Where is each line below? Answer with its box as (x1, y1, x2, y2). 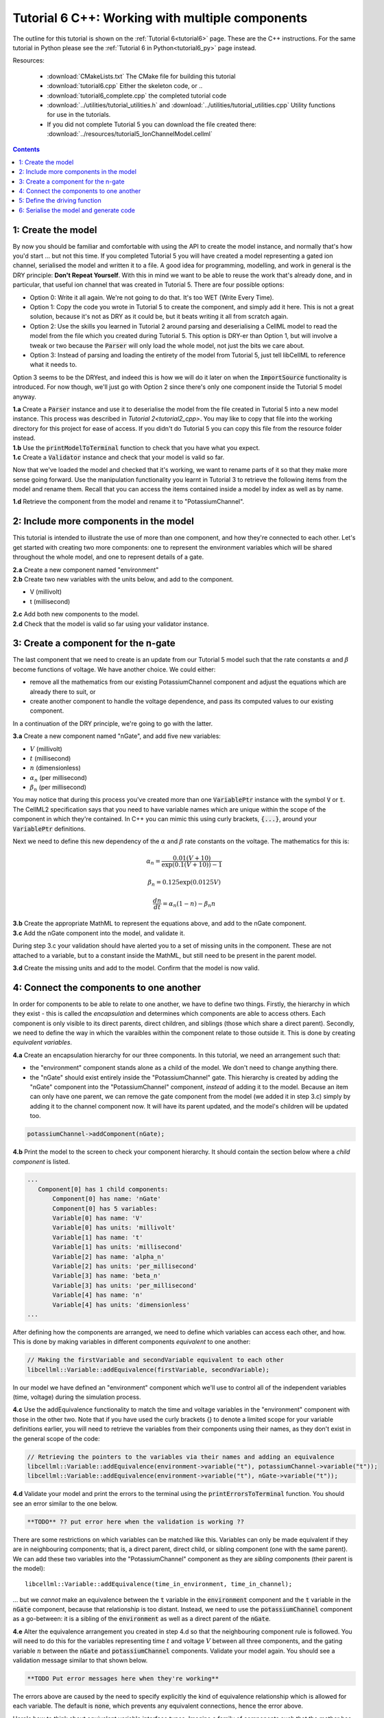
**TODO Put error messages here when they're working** (27, 1675, 219, 1683)
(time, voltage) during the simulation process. (12, 1393, 141, 1401)
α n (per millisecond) (29, 773, 87, 783)
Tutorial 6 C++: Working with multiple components (12, 10, 308, 25)
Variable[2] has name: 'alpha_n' (52, 1253, 165, 1260)
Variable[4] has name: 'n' (52, 1291, 143, 1299)
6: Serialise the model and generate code (19, 206, 136, 214)
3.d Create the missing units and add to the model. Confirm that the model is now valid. (12, 963, 260, 972)
